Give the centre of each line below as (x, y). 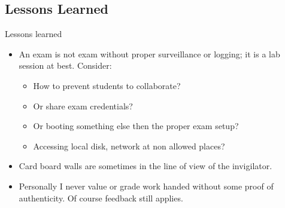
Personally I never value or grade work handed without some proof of (146, 186)
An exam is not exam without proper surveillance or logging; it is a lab (149, 53)
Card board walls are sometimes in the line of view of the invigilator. (145, 166)
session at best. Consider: (65, 65)
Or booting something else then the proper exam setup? (136, 126)
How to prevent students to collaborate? (107, 85)
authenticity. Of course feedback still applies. (101, 198)
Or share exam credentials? (83, 105)
